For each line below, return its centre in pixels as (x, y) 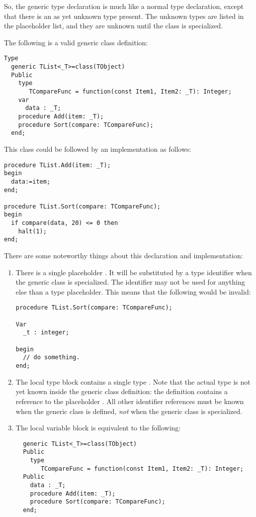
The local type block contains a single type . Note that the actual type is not (133, 381)
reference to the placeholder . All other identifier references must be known (130, 401)
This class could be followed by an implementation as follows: (98, 149)
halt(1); (32, 231)
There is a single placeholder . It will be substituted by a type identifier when (134, 272)
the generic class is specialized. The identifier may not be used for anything (130, 282)
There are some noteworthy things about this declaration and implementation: (124, 256)
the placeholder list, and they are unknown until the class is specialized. (114, 26)
